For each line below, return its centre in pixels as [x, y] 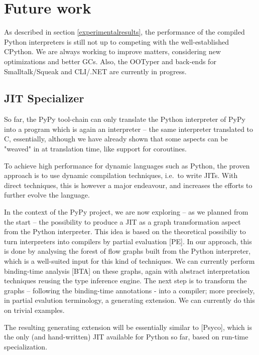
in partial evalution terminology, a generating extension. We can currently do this [129, 300]
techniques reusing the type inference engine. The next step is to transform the [125, 281]
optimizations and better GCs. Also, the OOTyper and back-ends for [110, 61]
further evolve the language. [47, 195]
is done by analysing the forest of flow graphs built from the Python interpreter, [127, 251]
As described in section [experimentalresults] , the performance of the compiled [124, 32]
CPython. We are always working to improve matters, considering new [112, 51]
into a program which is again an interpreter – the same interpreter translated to [129, 129]
